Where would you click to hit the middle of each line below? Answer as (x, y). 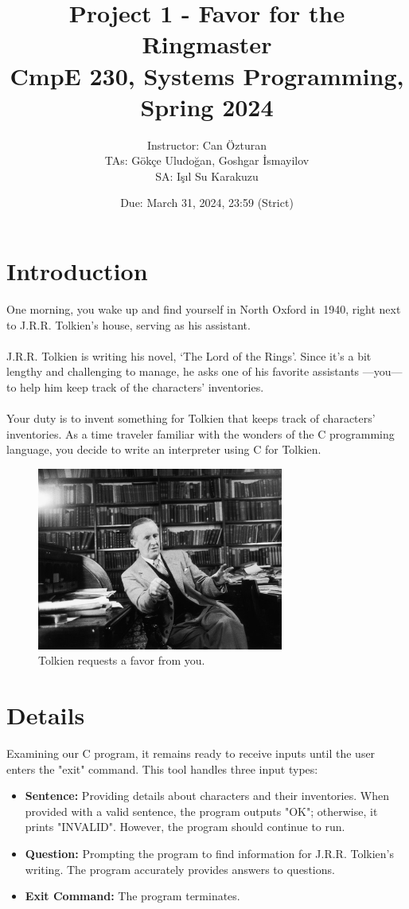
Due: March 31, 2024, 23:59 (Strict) (207, 203)
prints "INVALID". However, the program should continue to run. (185, 827)
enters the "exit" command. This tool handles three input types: (162, 769)
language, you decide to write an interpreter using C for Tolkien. (164, 449)
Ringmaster (207, 44)
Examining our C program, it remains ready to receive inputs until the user (191, 753)
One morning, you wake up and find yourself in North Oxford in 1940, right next (204, 309)
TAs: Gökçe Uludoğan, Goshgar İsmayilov (207, 160)
